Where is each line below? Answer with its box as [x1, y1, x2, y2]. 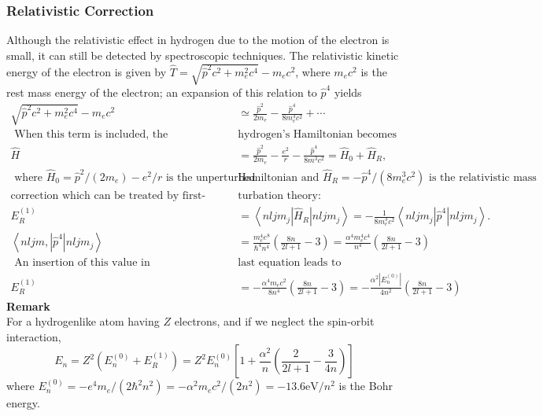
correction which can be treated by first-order [10, 190, 206, 202]
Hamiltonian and [238, 172, 320, 184]
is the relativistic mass [429, 172, 537, 184]
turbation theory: [238, 190, 321, 202]
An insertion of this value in [14, 257, 150, 269]
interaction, [6, 328, 61, 344]
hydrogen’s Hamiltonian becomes [238, 129, 397, 141]
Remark [6, 297, 50, 314]
